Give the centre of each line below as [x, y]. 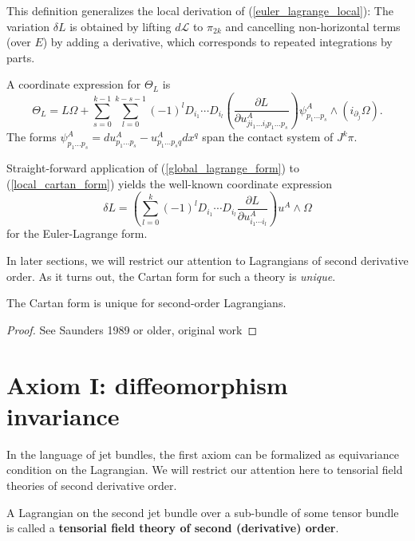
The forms [32, 137]
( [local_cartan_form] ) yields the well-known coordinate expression [169, 183]
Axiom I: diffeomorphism [147, 384]
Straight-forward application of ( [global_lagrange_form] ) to [153, 168]
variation [28, 26]
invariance [63, 415]
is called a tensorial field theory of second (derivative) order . [173, 528]
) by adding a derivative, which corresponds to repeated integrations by [217, 42]
